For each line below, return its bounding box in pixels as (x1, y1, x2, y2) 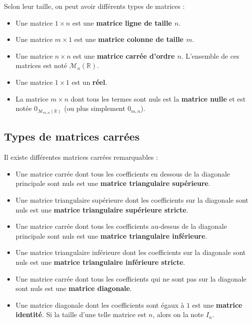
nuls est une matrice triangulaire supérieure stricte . (15, 204, 189, 215)
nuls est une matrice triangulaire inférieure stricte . (15, 256, 186, 267)
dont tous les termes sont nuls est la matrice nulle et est (70, 93, 246, 104)
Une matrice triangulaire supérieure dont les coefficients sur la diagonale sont (15, 195, 249, 205)
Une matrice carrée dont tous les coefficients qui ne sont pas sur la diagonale (15, 273, 247, 284)
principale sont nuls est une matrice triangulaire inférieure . (15, 230, 207, 241)
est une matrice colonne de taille (74, 34, 184, 44)
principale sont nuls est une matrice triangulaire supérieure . (15, 178, 211, 188)
